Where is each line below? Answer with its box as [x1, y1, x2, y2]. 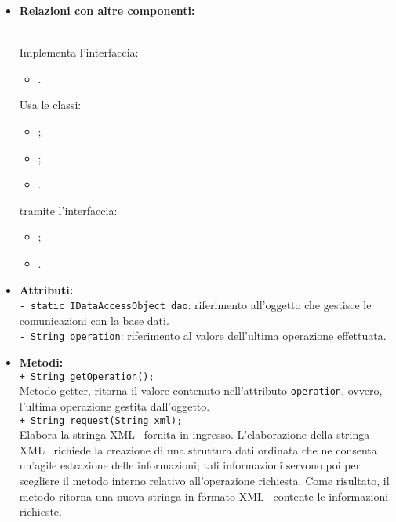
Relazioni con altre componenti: [19, 2, 195, 18]
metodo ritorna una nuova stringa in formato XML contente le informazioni [19, 487, 389, 504]
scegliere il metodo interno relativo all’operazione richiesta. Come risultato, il [19, 472, 390, 488]
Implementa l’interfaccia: [19, 44, 139, 60]
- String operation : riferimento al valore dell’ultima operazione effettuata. [19, 327, 387, 344]
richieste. [19, 503, 62, 520]
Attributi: [19, 281, 74, 298]
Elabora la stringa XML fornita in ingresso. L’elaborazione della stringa [19, 426, 370, 443]
